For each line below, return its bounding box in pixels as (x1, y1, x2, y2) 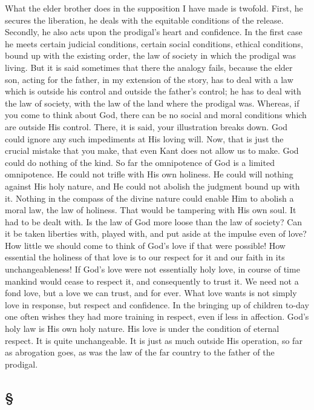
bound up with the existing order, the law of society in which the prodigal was (5, 49, 296, 62)
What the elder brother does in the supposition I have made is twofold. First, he (5, 2, 303, 14)
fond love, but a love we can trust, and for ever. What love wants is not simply (5, 286, 297, 299)
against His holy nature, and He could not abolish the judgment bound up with (5, 179, 300, 192)
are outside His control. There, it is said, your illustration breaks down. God (5, 120, 288, 133)
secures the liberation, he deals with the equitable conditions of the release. (5, 13, 284, 26)
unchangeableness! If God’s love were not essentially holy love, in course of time (5, 263, 300, 276)
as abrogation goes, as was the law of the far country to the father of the (5, 346, 275, 359)
